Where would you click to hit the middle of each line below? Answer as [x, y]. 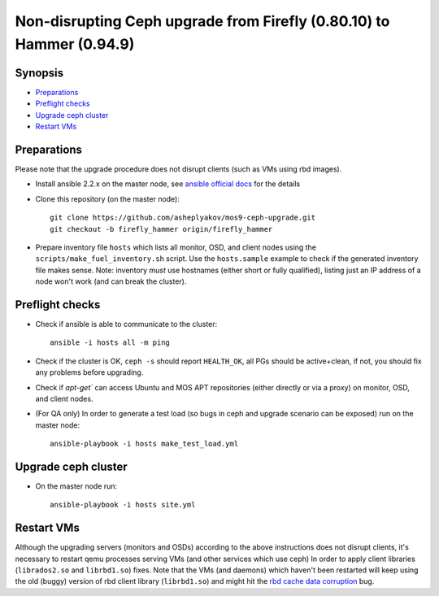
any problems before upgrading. [89, 372]
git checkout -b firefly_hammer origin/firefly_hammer [161, 229]
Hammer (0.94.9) [75, 44]
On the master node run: [76, 486]
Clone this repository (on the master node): [108, 198]
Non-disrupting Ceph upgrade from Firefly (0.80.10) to [202, 21]
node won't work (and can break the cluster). [111, 281]
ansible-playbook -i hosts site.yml [123, 505]
